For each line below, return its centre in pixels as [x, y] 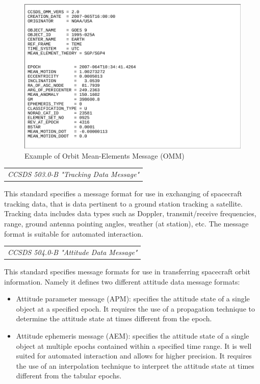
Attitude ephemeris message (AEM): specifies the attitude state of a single [133, 336]
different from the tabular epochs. [69, 376]
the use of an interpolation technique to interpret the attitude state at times [135, 365]
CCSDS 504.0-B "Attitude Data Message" [73, 252]
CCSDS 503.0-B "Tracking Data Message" [74, 174]
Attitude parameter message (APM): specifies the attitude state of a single [133, 299]
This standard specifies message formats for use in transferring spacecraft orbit [127, 272]
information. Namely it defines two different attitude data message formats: [122, 281]
